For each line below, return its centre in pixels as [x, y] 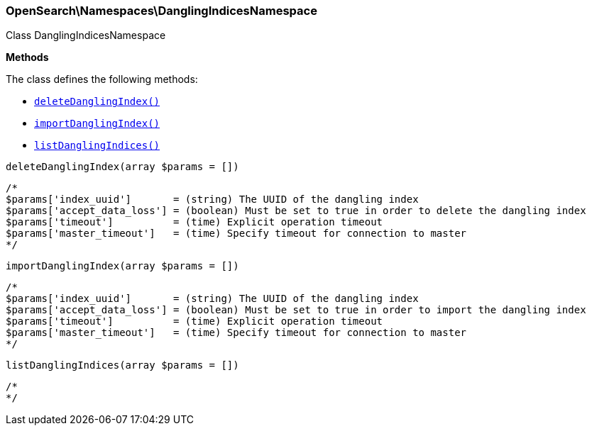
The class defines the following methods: [102, 79]
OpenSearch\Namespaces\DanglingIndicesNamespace [161, 11]
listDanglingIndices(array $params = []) [122, 365]
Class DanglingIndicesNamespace [86, 35]
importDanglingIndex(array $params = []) [122, 266]
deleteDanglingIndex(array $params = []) [122, 167]
